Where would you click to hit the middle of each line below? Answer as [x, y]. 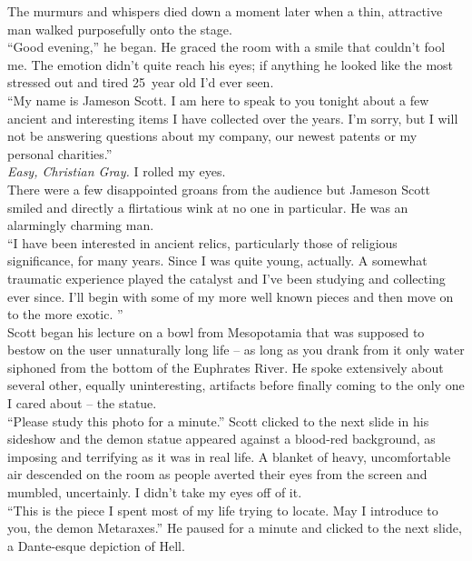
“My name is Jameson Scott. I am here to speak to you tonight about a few [218, 100]
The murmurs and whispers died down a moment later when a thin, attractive [225, 11]
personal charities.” [60, 153]
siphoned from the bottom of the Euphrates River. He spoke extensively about [226, 367]
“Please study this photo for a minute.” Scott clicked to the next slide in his [218, 421]
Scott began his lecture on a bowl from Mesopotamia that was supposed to [216, 331]
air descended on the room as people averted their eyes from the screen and [217, 474]
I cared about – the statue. [82, 403]
